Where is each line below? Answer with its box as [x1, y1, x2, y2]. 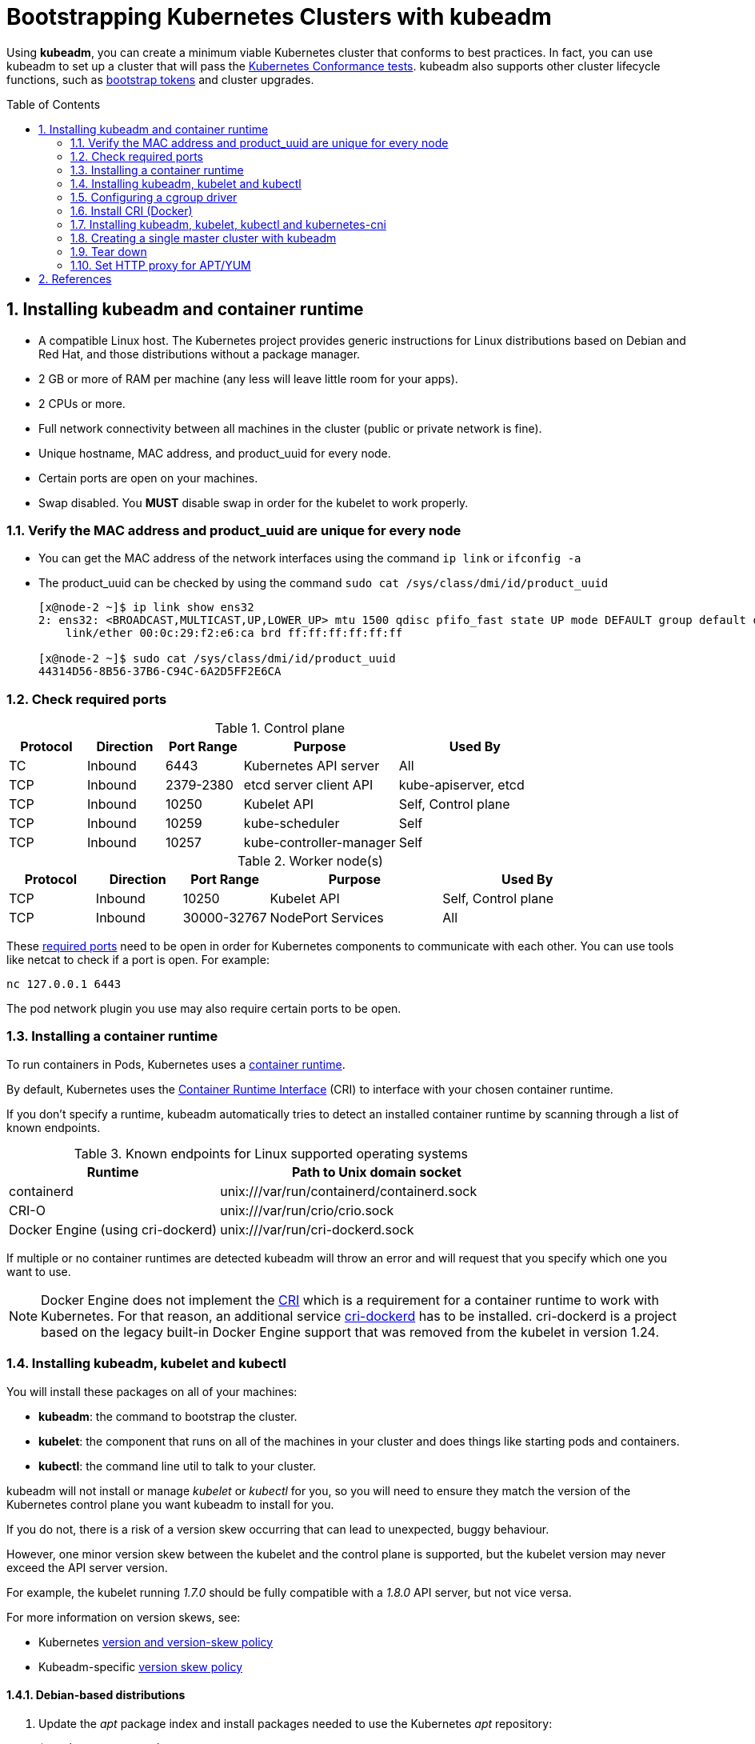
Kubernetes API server [243, 758, 380, 774]
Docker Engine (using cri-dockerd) [9, 1221, 218, 1238]
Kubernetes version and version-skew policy [38, 1634, 274, 1649]
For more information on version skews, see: [6, 1610, 241, 1624]
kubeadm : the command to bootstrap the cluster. [38, 1409, 298, 1423]
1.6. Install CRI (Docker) [70, 203, 193, 218]
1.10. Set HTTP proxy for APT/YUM [70, 258, 251, 272]
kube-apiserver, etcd [398, 777, 525, 794]
